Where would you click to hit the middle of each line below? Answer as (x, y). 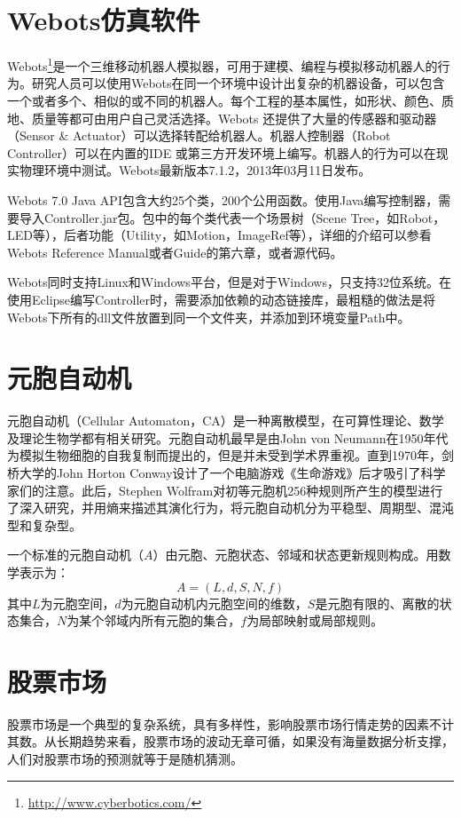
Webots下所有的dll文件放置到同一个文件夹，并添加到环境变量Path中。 (209, 317)
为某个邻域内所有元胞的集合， (154, 620)
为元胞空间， (78, 603)
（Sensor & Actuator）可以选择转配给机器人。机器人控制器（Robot (199, 135)
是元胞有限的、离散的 (377, 603)
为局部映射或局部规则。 (315, 620)
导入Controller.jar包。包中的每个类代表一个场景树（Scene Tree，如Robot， (232, 217)
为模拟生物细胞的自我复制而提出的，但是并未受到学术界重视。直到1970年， (224, 455)
